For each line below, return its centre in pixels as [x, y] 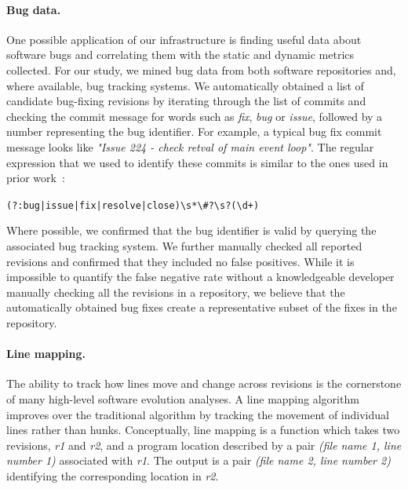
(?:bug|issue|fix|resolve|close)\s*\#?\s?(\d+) [133, 205]
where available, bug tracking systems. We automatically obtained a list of [185, 85]
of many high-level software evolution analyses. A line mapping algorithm [183, 398]
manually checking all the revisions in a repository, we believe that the [176, 292]
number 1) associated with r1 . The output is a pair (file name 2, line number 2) [199, 460]
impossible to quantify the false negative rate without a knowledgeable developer [200, 277]
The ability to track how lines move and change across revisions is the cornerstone [204, 383]
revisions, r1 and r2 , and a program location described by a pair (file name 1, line [204, 445]
